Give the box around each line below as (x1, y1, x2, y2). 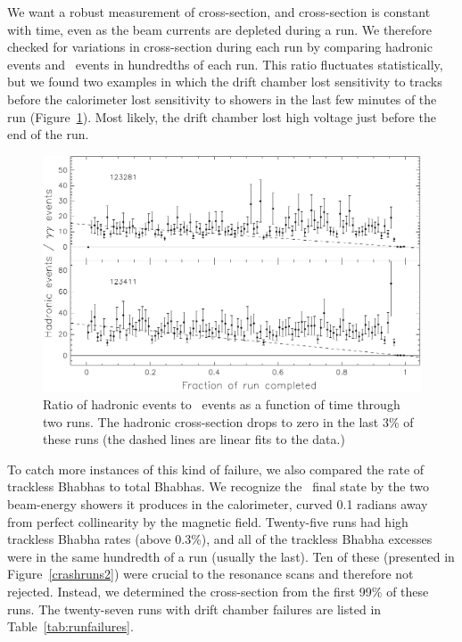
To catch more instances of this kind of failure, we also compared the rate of (7, 459, 425, 478)
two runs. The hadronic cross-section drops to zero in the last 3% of (43, 412, 414, 431)
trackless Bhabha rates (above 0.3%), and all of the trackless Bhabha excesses (7, 530, 433, 548)
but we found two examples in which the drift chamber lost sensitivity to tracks (7, 72, 442, 91)
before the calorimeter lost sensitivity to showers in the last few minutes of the (7, 89, 437, 108)
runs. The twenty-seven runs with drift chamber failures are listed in (7, 599, 382, 618)
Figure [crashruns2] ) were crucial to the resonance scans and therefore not (7, 564, 414, 583)
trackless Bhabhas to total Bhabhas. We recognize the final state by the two (7, 477, 429, 496)
